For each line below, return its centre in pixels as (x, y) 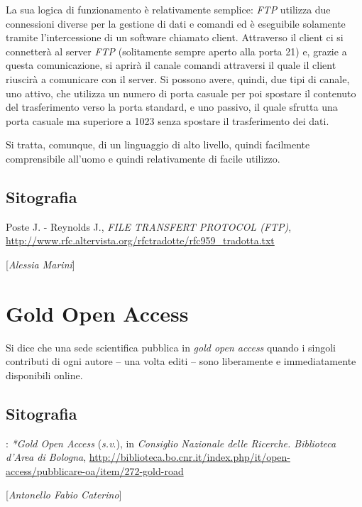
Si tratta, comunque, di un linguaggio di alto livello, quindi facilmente (158, 145)
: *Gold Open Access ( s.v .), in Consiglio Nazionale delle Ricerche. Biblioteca (171, 443)
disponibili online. (44, 375)
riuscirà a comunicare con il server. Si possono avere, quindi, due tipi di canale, (178, 78)
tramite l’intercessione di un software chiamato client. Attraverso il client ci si (175, 37)
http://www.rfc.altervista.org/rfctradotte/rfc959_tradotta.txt (140, 240)
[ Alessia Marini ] (40, 264)
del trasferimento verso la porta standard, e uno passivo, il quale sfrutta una (172, 107)
